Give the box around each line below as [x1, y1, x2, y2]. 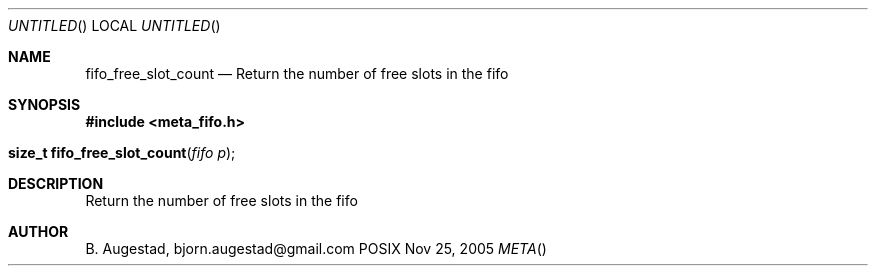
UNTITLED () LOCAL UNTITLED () [8, 17, 221, 34]
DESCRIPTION [8, 175, 104, 192]
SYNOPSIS [8, 96, 81, 113]
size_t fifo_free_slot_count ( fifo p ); [8, 144, 236, 161]
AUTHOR [8, 223, 69, 240]
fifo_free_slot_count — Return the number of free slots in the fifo [85, 65, 509, 82]
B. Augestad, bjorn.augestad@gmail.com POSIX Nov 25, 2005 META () [85, 240, 547, 257]
